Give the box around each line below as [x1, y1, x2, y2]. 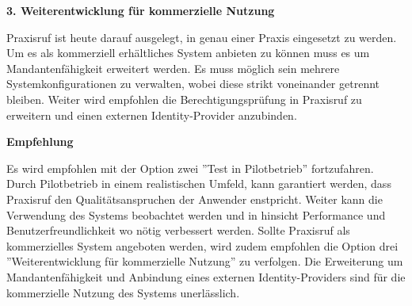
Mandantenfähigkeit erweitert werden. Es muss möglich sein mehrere [6, 59, 340, 76]
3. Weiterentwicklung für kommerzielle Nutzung [6, 2, 275, 18]
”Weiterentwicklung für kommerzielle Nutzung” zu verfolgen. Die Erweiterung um [6, 253, 403, 270]
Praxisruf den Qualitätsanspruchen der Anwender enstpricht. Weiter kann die [6, 190, 383, 207]
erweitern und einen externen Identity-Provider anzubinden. [6, 106, 297, 123]
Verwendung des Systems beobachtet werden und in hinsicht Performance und [6, 206, 386, 223]
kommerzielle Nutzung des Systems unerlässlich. [6, 284, 240, 300]
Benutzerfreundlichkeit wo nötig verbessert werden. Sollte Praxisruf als [6, 222, 350, 239]
